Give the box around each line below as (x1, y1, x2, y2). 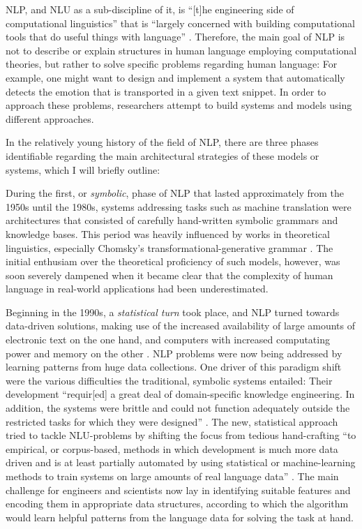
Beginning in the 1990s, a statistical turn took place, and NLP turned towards (6, 304, 340, 319)
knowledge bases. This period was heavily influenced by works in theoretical (6, 226, 330, 241)
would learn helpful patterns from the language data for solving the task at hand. (6, 509, 354, 524)
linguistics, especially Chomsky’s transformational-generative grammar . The (6, 240, 333, 255)
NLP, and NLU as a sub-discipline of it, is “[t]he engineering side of (6, 2, 294, 16)
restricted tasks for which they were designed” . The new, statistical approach (6, 414, 338, 429)
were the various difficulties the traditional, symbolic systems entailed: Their (6, 373, 333, 387)
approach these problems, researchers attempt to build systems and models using (6, 98, 352, 112)
